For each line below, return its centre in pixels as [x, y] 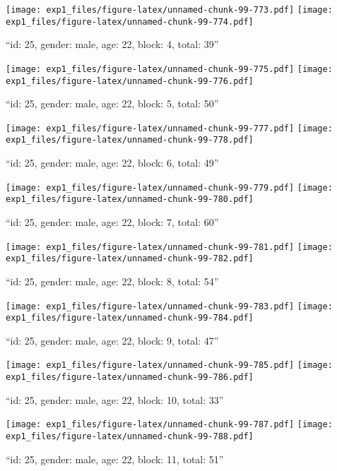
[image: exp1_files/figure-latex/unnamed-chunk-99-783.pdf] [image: [169, 306]
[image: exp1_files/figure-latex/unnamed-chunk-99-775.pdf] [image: [169, 69]
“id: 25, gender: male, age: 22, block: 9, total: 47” [112, 340]
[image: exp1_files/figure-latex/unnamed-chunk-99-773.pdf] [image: [169, 10]
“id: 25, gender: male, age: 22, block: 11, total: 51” [115, 459]
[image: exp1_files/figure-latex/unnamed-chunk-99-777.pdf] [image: [169, 128]
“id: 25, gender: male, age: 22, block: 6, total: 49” [112, 163]
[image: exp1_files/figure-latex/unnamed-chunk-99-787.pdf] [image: [169, 425]
